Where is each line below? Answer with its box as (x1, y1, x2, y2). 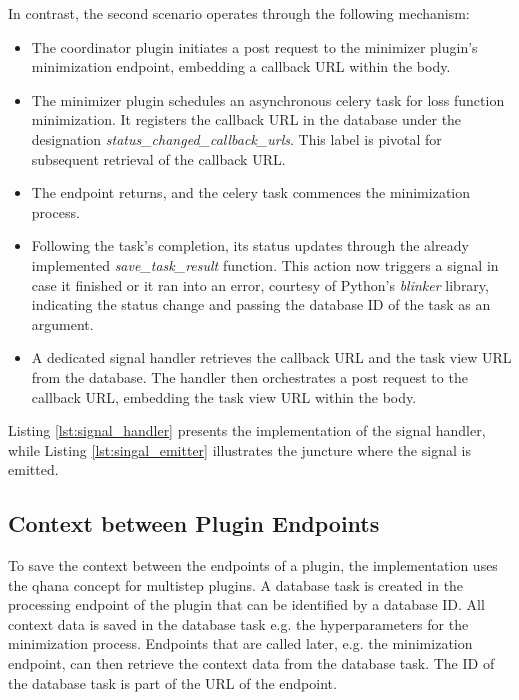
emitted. (8, 459, 59, 480)
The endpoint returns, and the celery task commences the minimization (31, 182, 471, 203)
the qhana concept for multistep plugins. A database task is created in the (8, 574, 464, 595)
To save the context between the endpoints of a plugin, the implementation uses (8, 555, 498, 576)
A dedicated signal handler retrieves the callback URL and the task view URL (31, 347, 512, 368)
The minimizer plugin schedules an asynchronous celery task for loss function (31, 89, 505, 110)
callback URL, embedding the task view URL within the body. (31, 386, 417, 407)
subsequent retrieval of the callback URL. (31, 148, 286, 169)
